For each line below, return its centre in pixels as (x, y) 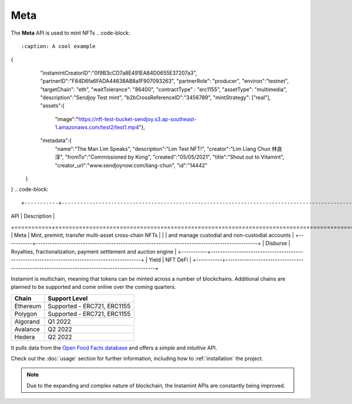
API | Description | (33, 216)
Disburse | (278, 243)
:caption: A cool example (59, 46)
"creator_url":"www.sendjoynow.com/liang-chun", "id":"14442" (131, 165)
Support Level (68, 298)
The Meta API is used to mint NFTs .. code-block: (70, 33)
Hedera (25, 336)
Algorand (27, 321)
